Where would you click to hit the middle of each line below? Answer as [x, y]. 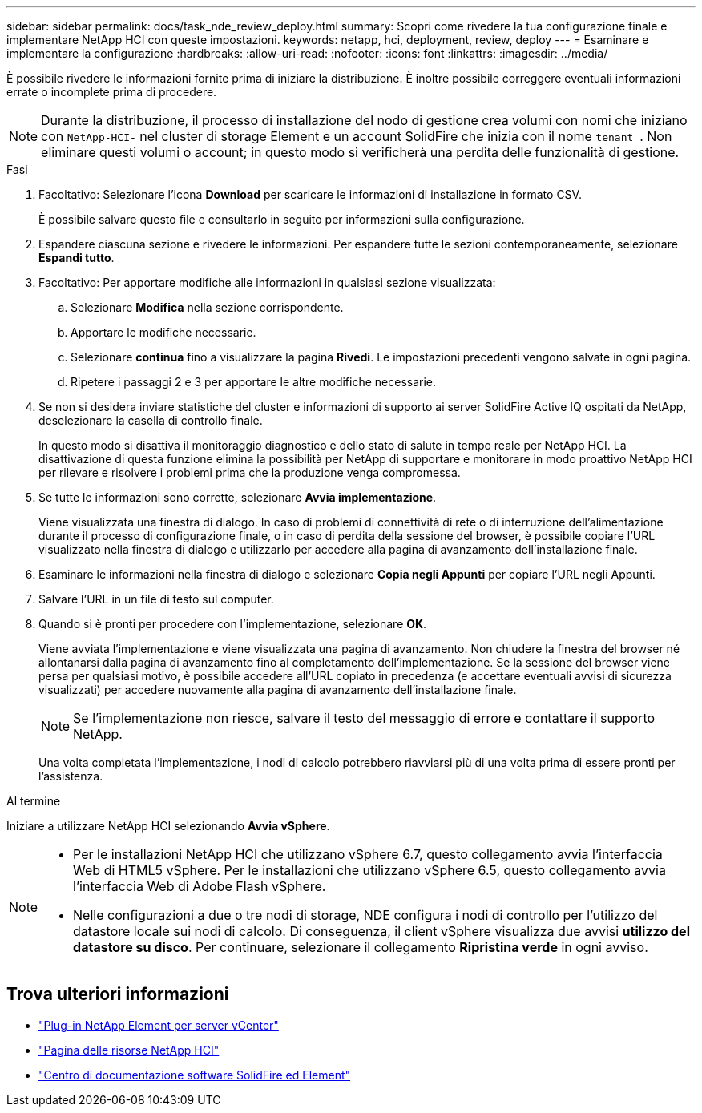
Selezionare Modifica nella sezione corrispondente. [207, 307]
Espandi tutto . [77, 258]
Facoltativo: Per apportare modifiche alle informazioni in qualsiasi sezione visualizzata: [267, 282]
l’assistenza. [71, 776]
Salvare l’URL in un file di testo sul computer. [156, 599]
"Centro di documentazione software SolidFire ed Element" [195, 1075]
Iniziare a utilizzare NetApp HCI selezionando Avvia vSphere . [168, 826]
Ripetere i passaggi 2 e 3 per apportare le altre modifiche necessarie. [254, 382]
